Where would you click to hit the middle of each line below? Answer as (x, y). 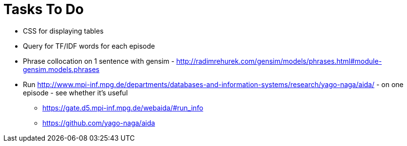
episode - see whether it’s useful (75, 92)
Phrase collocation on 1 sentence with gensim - (99, 61)
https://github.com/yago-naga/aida (99, 123)
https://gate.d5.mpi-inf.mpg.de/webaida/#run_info (123, 108)
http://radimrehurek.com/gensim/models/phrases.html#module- (279, 61)
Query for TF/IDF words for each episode (89, 46)
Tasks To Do (44, 9)
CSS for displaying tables (63, 31)
